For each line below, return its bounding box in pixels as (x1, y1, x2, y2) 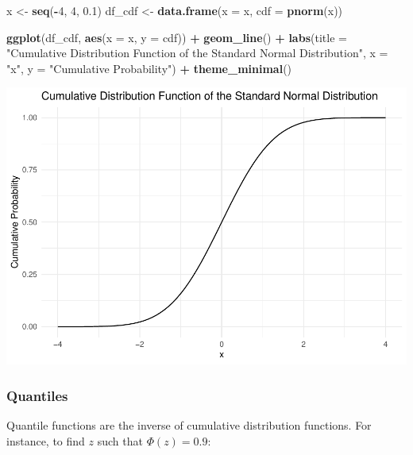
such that (97, 432, 143, 449)
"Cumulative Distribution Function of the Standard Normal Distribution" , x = (6, 44, 388, 61)
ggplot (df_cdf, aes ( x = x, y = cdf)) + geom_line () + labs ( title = (6, 29, 347, 45)
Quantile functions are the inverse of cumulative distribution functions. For (6, 417, 372, 434)
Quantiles (6, 385, 68, 405)
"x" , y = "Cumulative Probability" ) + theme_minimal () (6, 60, 292, 76)
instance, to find (6, 432, 85, 449)
